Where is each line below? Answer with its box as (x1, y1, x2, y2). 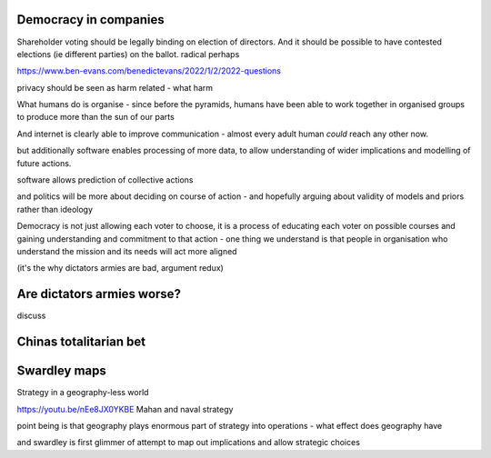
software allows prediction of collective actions (16, 174, 195, 185)
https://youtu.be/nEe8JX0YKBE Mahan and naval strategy (16, 403, 234, 414)
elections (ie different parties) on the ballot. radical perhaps (16, 48, 240, 59)
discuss (16, 310, 46, 322)
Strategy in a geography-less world (16, 387, 149, 398)
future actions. (16, 157, 72, 168)
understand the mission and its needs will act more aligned (16, 245, 237, 256)
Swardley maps (16, 363, 106, 379)
